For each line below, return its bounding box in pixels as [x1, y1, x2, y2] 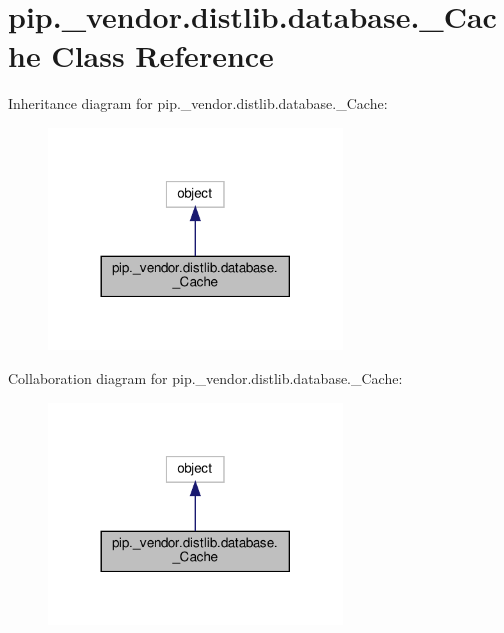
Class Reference [51, 35, 274, 76]
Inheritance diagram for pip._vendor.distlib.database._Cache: [8, 93, 388, 114]
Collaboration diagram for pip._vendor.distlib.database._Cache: [8, 367, 403, 388]
